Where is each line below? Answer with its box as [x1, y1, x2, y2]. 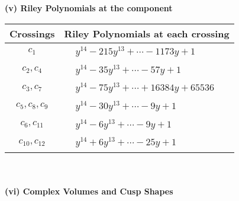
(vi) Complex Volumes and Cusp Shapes [5, 184, 173, 197]
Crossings [9, 26, 55, 40]
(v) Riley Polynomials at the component [5, 2, 173, 14]
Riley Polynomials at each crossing [64, 26, 230, 40]
